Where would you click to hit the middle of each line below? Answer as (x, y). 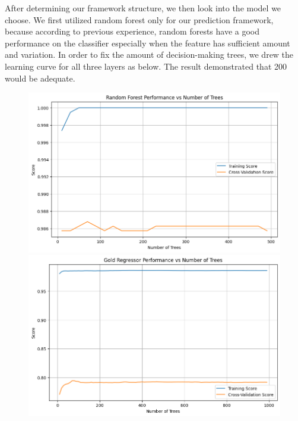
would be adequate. (40, 78)
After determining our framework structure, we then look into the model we (143, 8)
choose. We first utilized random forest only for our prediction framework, (139, 19)
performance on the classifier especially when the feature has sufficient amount (148, 43)
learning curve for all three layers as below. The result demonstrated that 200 (146, 66)
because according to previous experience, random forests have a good (132, 31)
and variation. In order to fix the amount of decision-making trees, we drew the (149, 54)
